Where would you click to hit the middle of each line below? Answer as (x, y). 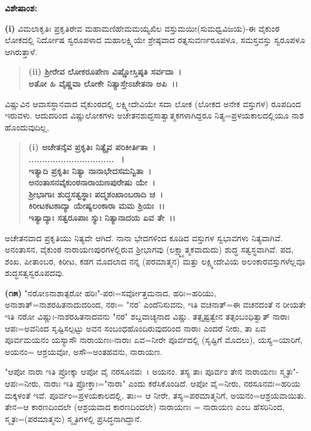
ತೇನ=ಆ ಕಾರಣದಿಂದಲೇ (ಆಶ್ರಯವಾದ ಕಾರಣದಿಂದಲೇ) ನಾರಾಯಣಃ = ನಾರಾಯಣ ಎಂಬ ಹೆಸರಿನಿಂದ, (145, 407)
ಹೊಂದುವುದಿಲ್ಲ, (27, 127)
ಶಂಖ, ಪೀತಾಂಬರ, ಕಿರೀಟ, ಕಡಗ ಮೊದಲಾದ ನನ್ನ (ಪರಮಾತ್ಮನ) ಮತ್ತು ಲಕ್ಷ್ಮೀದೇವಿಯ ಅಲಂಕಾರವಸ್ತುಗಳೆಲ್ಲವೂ (155, 261)
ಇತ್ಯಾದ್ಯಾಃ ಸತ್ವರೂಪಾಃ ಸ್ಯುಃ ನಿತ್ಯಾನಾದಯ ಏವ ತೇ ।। (102, 217)
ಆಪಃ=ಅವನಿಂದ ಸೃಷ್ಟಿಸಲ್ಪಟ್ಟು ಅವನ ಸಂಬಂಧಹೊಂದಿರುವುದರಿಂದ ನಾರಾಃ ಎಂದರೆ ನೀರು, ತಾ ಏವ (135, 328)
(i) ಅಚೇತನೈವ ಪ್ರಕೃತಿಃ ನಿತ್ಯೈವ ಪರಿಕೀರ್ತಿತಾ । (92, 147)
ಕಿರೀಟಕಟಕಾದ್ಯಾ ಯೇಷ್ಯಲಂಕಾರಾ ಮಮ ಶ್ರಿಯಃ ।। (97, 206)
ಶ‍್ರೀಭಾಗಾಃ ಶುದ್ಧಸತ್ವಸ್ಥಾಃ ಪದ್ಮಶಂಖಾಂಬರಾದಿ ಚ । (96, 194)
